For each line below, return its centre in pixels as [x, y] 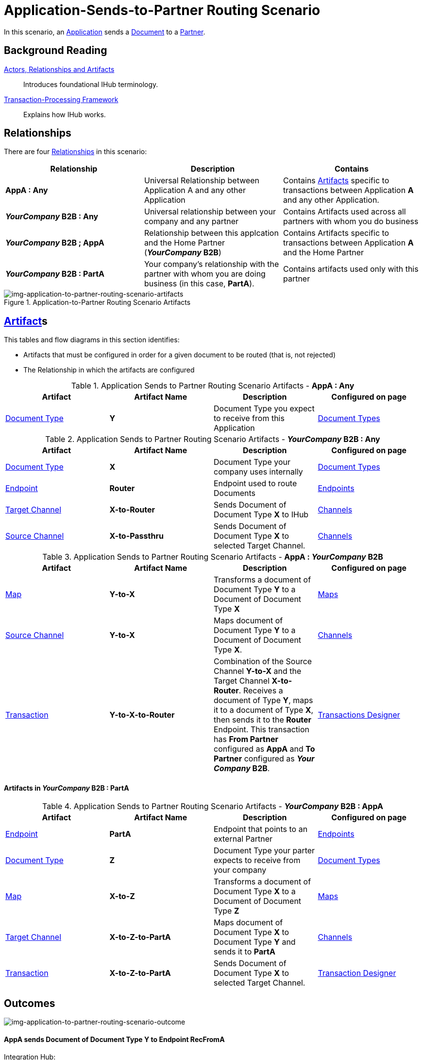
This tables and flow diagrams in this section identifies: [92, 340]
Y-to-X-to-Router [142, 715]
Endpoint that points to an [261, 829]
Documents [235, 493]
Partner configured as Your [264, 759]
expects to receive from [257, 860]
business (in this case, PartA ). [199, 284]
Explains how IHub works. [65, 114]
